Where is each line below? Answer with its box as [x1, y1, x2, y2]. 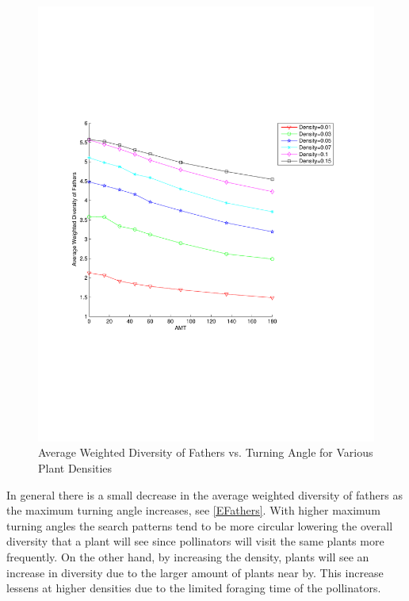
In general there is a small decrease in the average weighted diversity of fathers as [6, 486, 403, 503]
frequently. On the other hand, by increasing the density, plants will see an [6, 549, 369, 565]
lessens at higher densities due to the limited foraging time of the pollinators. [6, 580, 381, 596]
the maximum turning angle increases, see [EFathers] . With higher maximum [6, 502, 380, 519]
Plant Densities [38, 460, 113, 477]
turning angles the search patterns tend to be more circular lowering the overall [6, 517, 393, 534]
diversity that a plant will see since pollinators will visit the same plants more [6, 533, 384, 549]
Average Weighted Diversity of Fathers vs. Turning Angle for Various [38, 444, 373, 461]
